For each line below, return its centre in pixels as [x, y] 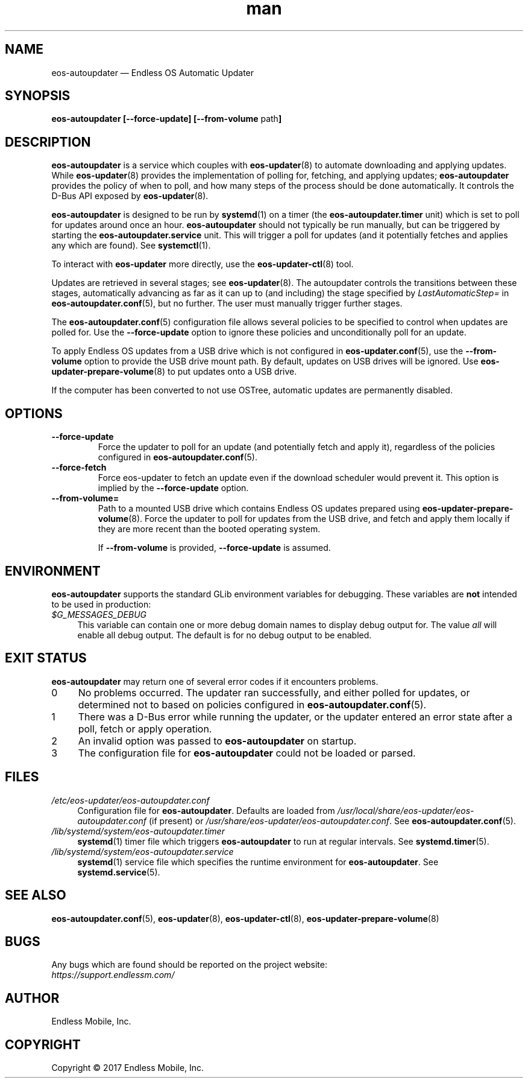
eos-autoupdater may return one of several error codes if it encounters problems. [215, 681]
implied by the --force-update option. [173, 488]
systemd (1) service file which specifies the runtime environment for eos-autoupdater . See [258, 862]
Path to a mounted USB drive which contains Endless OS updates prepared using [259, 509]
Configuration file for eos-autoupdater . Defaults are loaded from [206, 810]
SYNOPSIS [38, 96]
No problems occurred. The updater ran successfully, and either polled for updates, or [274, 692]
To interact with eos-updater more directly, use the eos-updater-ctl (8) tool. [203, 264]
